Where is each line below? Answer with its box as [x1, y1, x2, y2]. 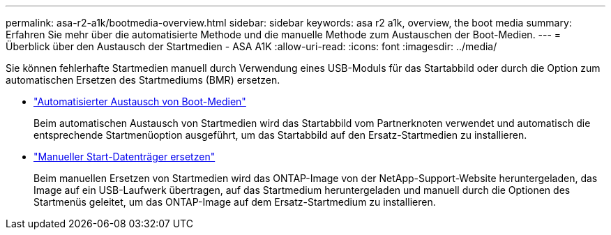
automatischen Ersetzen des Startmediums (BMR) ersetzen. [6, 74, 280, 86]
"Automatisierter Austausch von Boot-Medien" [33, 96, 246, 107]
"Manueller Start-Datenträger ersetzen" [33, 151, 216, 162]
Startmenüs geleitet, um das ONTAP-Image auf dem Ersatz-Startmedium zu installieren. [33, 196, 436, 208]
